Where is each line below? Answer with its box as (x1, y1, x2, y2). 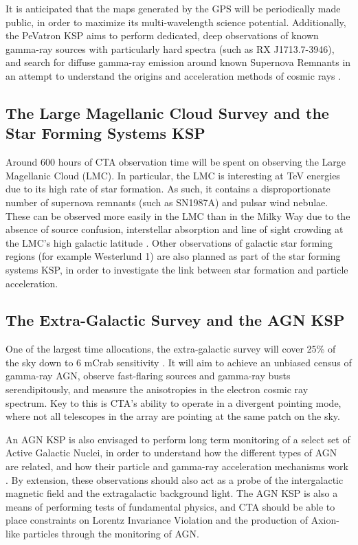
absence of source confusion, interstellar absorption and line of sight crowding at (5, 222, 344, 236)
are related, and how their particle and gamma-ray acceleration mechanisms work (5, 459, 348, 474)
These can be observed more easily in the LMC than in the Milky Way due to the (5, 208, 350, 223)
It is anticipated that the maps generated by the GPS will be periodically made (5, 1, 341, 15)
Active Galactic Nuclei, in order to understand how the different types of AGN (5, 445, 337, 460)
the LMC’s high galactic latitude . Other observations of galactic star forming (5, 235, 333, 249)
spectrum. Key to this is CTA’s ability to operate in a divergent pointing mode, (5, 395, 342, 410)
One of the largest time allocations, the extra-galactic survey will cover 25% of (5, 342, 336, 356)
